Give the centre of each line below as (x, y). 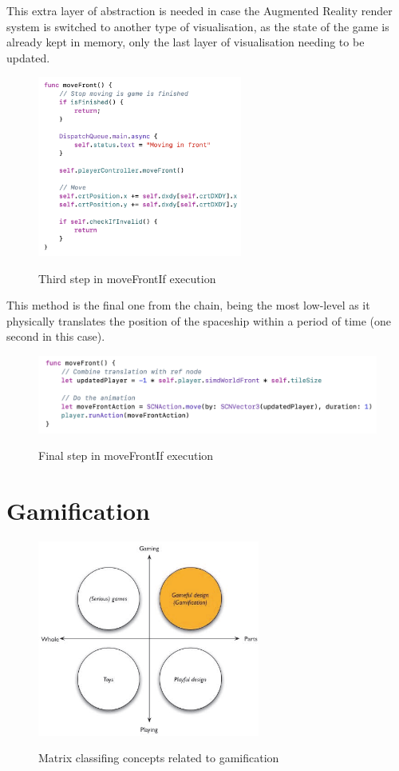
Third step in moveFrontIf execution (127, 278)
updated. (28, 57)
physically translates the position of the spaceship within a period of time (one (199, 320)
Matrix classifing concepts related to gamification (159, 758)
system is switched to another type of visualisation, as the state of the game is (198, 26)
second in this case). (56, 336)
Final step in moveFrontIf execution (126, 455)
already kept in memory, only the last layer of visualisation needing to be (186, 42)
